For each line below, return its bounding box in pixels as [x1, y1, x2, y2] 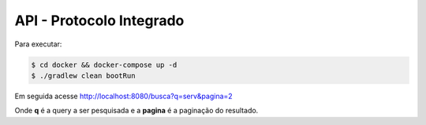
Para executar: [14, 39, 62, 49]
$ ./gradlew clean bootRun [31, 71, 136, 80]
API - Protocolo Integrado [14, 12, 185, 29]
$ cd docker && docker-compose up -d [31, 60, 177, 69]
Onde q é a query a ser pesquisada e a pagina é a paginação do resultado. [14, 106, 259, 116]
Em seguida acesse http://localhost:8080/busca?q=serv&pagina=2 [14, 91, 233, 101]
